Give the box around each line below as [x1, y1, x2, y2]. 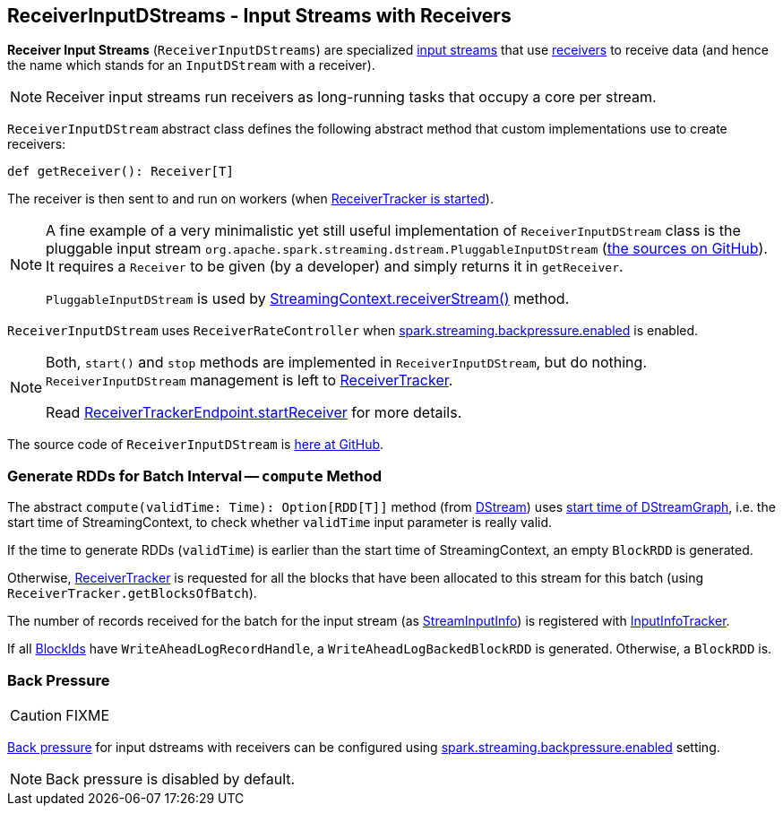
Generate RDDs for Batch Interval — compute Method [7, 466, 383, 485]
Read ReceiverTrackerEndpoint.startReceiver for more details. [46, 403, 462, 422]
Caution [10, 705, 63, 724]
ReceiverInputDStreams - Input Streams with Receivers [7, 4, 512, 27]
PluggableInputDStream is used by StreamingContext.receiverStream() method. [46, 290, 570, 308]
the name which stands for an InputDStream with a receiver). [7, 57, 375, 74]
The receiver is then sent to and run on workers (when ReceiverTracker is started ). [7, 191, 494, 207]
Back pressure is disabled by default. [46, 769, 296, 788]
